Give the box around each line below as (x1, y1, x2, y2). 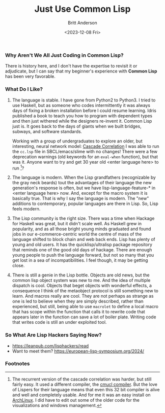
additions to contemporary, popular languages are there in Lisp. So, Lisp (12, 201, 159, 206)
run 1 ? (12, 164, 25, 171)
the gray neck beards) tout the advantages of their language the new (12, 180, 152, 186)
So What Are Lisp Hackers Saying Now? (5, 332, 102, 339)
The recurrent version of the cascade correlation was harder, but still (12, 376, 152, 382)
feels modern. (12, 206, 41, 212)
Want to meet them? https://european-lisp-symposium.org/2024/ (12, 348, 144, 354)
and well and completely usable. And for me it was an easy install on (12, 392, 151, 398)
